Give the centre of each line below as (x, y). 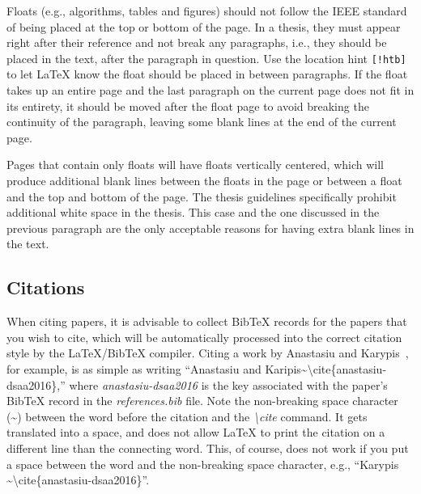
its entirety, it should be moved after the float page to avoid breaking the (188, 106)
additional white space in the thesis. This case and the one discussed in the (193, 212)
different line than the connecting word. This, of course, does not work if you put (208, 448)
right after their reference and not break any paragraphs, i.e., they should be (197, 42)
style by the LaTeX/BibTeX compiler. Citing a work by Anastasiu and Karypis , (208, 353)
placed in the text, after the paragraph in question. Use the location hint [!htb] (206, 58)
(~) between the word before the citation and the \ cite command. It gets (187, 416)
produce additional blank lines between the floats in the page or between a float (204, 180)
